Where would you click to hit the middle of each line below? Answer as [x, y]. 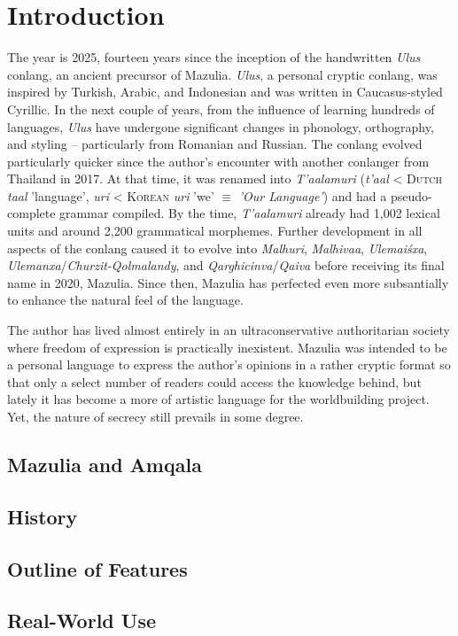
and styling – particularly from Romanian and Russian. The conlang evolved [215, 144]
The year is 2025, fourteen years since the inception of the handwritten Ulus [214, 57]
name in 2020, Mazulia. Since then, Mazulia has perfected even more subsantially [228, 282]
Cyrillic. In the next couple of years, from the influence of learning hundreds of [221, 109]
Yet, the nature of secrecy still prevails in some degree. [155, 416]
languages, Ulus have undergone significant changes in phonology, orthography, [221, 126]
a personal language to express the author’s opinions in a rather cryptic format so [229, 365]
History [43, 516]
